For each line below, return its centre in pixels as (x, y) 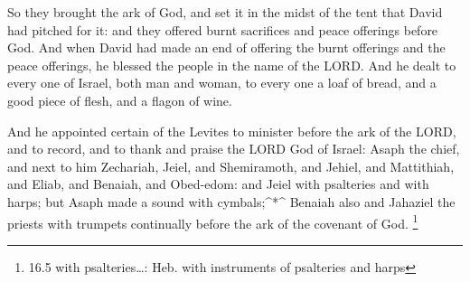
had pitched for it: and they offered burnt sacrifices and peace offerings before (223, 29)
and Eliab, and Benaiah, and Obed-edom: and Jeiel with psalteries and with (218, 184)
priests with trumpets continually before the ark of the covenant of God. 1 (213, 221)
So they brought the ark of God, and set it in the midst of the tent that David (225, 12)
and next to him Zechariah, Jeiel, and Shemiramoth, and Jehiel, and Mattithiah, (231, 166)
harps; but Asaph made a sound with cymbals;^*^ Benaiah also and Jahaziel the (231, 201)
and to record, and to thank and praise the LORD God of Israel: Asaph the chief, (234, 149)
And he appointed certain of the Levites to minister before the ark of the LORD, (232, 131)
